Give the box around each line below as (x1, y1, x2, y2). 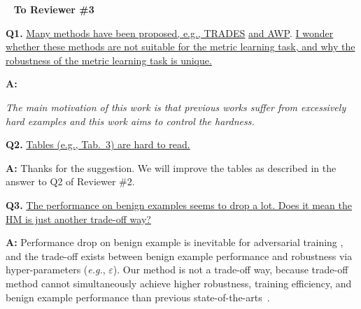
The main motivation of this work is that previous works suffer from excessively (6, 99, 346, 114)
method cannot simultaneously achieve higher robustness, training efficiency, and (6, 275, 352, 290)
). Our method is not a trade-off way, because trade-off (113, 262, 348, 277)
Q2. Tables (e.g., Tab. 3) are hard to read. (6, 137, 190, 152)
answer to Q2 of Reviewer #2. (6, 174, 135, 189)
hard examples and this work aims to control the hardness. (6, 113, 255, 128)
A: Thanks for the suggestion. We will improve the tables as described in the (6, 160, 337, 175)
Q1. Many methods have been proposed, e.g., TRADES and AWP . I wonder (6, 25, 334, 40)
